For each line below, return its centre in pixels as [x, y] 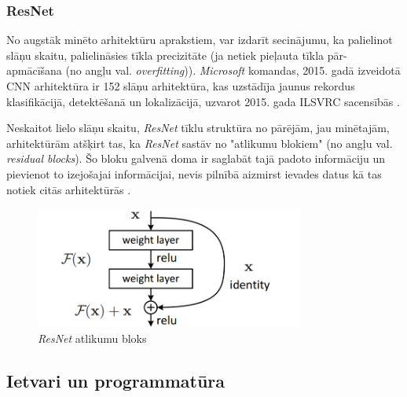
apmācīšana [34, 70]
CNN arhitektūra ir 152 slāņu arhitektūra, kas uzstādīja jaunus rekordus [181, 86]
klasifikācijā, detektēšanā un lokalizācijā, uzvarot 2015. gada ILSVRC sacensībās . [203, 101]
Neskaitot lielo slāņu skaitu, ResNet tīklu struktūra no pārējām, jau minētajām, [198, 128]
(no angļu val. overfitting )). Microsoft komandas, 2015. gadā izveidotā [233, 70]
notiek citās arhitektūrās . [69, 189]
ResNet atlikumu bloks [92, 338]
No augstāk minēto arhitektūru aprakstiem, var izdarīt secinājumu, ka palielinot [200, 40]
